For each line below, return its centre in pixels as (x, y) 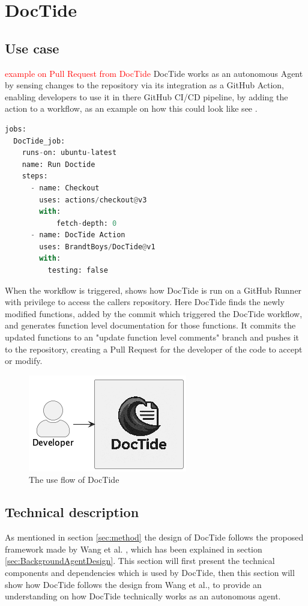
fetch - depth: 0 (86, 223)
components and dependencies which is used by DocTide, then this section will (150, 572)
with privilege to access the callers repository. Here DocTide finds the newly (145, 302)
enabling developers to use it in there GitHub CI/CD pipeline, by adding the (146, 96)
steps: (35, 176)
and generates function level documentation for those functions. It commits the (150, 325)
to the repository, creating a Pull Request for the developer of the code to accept (154, 349)
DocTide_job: (39, 141)
